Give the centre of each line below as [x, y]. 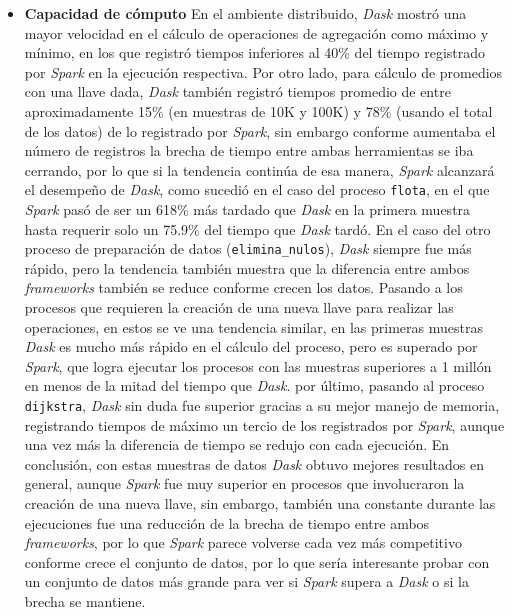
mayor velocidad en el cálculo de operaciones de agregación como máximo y [256, 32]
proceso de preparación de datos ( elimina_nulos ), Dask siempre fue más [248, 248]
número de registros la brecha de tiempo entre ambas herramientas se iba [249, 150]
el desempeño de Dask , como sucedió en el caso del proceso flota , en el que [257, 189]
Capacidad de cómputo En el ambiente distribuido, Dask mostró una [245, 13]
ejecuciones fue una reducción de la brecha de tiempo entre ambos [227, 522]
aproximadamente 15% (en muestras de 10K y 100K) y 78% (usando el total [258, 110]
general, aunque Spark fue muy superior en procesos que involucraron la [244, 483]
